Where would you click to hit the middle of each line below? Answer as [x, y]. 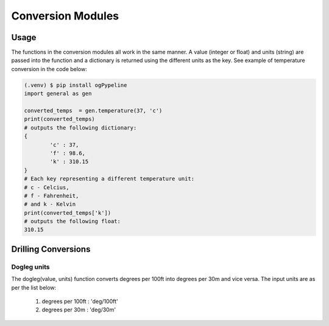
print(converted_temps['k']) [68, 213]
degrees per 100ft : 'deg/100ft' [80, 301]
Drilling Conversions [51, 249]
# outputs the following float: [73, 221]
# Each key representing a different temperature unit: [109, 179]
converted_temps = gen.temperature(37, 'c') [93, 110]
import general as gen [58, 94]
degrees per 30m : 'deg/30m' [79, 310]
